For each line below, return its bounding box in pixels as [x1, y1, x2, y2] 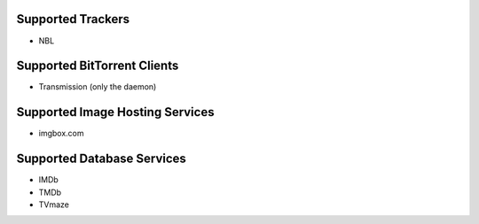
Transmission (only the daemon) [38, 81, 157, 92]
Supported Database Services [16, 151, 186, 166]
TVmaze [38, 199, 70, 210]
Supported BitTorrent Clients [16, 58, 179, 73]
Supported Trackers [16, 12, 130, 27]
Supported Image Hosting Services [16, 104, 215, 120]
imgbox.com [38, 128, 84, 139]
